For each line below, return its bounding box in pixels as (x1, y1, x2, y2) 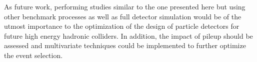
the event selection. (4, 50, 63, 60)
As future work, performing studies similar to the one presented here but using (4, 1, 245, 11)
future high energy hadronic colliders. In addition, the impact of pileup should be (4, 30, 253, 41)
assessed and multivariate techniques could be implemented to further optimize (4, 40, 246, 51)
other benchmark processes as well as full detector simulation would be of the (4, 11, 241, 21)
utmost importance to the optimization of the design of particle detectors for (4, 21, 239, 31)
